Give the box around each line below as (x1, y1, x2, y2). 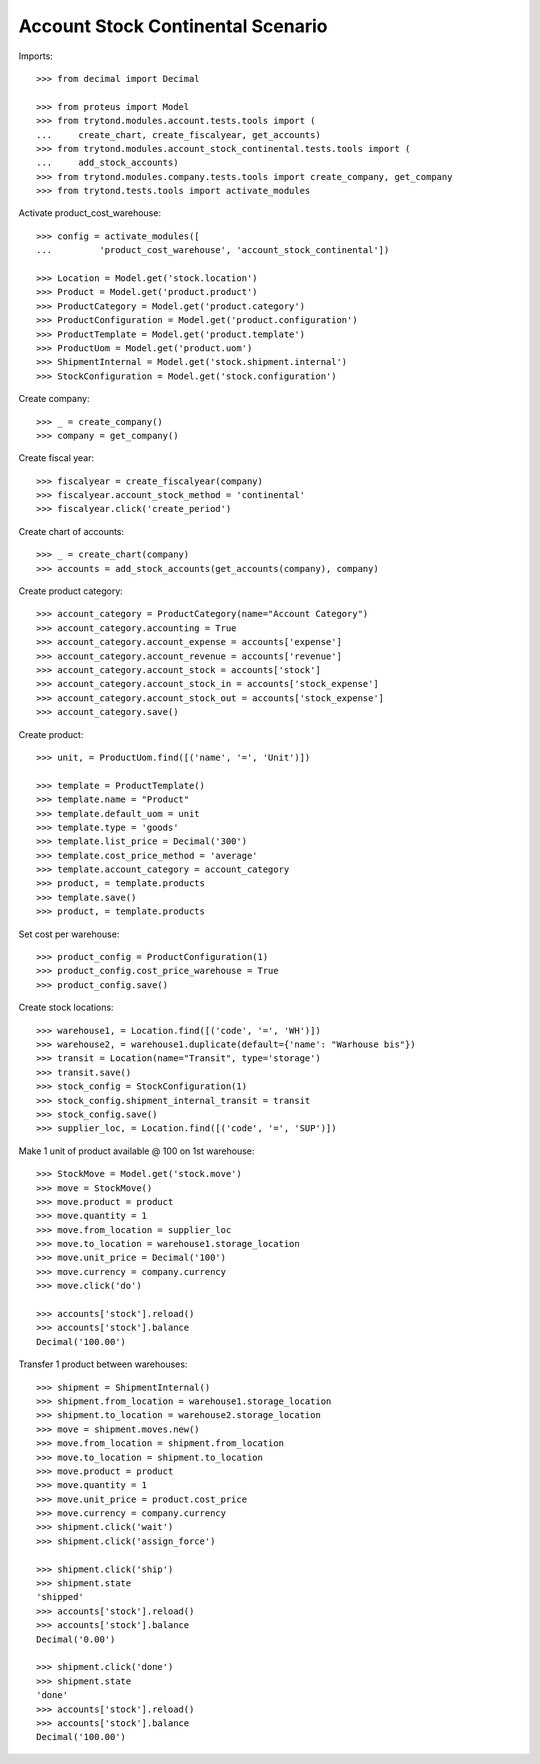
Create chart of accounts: (18, 525, 125, 537)
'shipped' (36, 1591, 84, 1603)
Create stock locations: (18, 1001, 114, 1014)
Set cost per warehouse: (18, 928, 120, 940)
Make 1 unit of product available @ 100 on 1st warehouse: (18, 1145, 255, 1157)
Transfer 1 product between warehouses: (18, 1358, 188, 1370)
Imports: (18, 50, 54, 62)
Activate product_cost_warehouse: (18, 207, 162, 219)
